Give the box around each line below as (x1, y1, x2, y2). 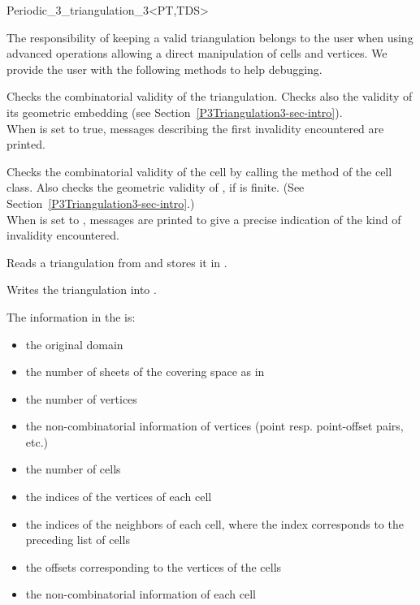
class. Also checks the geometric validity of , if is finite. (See (6, 179, 305, 196)
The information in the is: (6, 308, 136, 325)
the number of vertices (25, 390, 137, 407)
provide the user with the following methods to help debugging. (6, 60, 323, 77)
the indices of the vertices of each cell (25, 488, 212, 505)
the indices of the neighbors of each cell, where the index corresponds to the (25, 515, 404, 532)
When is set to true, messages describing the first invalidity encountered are (6, 119, 384, 136)
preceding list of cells (25, 531, 130, 548)
